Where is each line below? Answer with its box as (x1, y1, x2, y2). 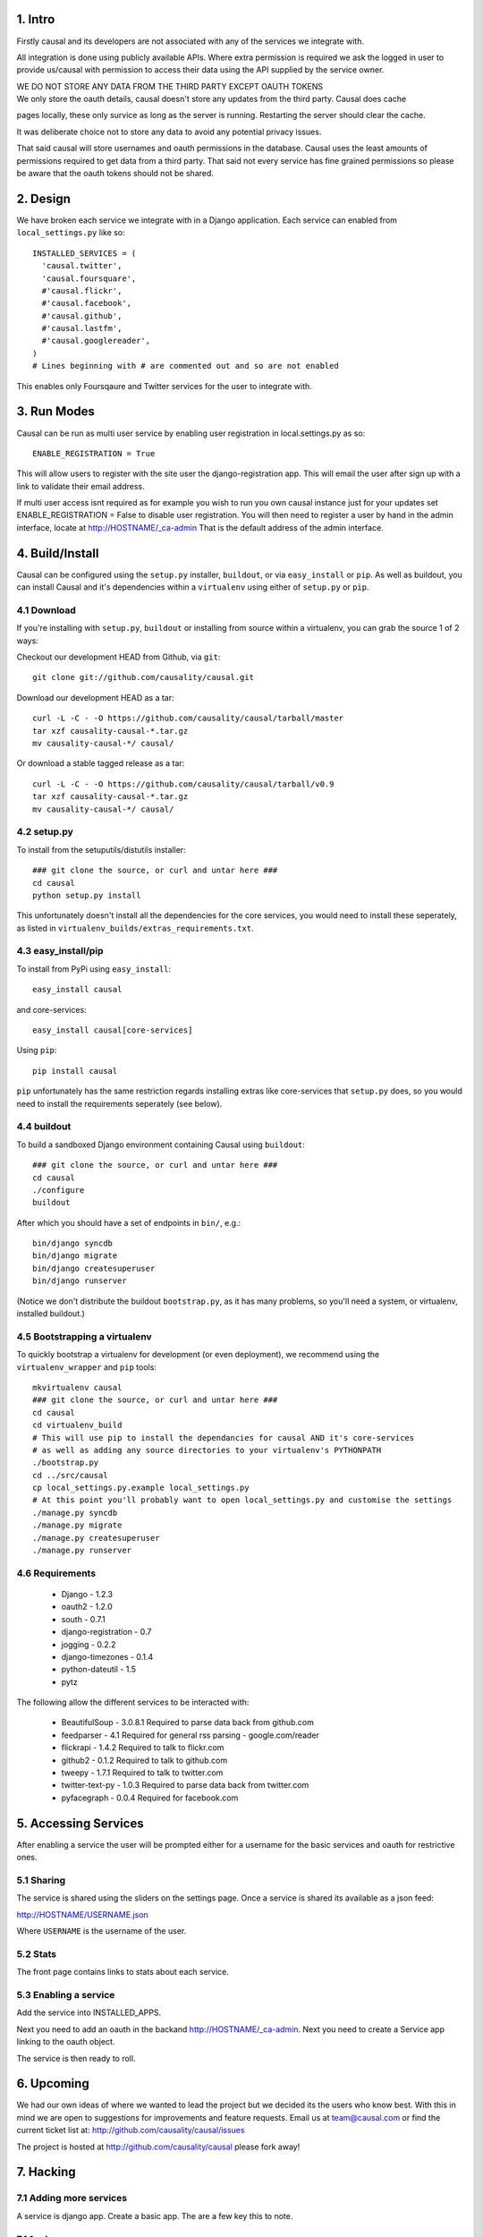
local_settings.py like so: (16, 227, 125, 238)
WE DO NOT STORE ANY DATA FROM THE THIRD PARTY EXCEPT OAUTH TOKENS (16, 81, 324, 91)
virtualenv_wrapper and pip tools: (16, 1361, 157, 1373)
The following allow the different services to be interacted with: (16, 1697, 250, 1708)
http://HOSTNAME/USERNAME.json (16, 1909, 149, 1919)
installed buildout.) (16, 1308, 85, 1319)
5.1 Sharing (16, 1874, 66, 1886)
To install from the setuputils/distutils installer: (16, 844, 187, 855)
